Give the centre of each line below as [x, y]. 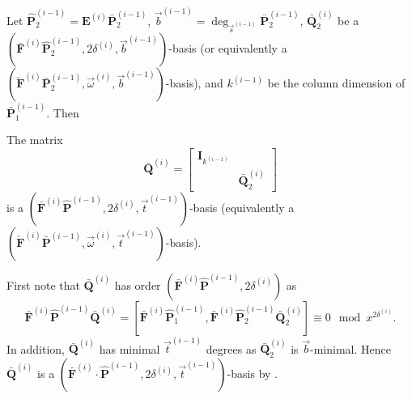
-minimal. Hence [350, 348]
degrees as [231, 348]
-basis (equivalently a [242, 207]
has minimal [130, 348]
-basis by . [252, 374]
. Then [63, 112]
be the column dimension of [336, 83]
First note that [43, 284]
